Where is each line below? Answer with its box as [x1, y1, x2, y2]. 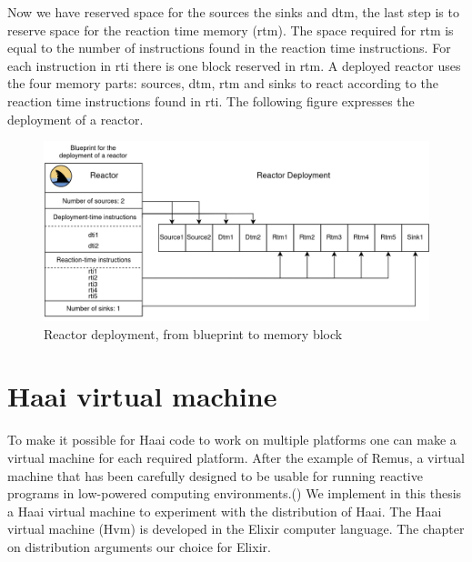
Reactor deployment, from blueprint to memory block [44, 324, 343, 343]
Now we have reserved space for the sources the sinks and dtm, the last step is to [7, 3, 459, 21]
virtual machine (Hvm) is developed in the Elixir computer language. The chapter [7, 519, 465, 538]
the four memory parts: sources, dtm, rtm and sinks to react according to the [7, 74, 438, 93]
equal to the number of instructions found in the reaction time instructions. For [7, 38, 451, 57]
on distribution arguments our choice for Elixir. [7, 537, 271, 556]
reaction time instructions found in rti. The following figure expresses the [7, 91, 415, 110]
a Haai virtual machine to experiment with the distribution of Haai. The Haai [7, 501, 442, 520]
